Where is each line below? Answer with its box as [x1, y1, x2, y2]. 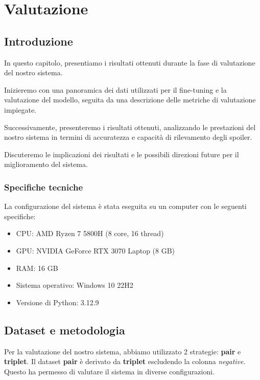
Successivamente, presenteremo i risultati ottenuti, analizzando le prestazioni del [4, 121, 256, 132]
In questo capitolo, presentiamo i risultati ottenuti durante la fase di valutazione [4, 57, 255, 68]
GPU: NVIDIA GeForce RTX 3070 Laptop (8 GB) [16, 245, 175, 256]
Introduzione [4, 33, 73, 49]
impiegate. [4, 104, 36, 115]
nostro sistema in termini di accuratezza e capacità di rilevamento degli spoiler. [4, 132, 252, 142]
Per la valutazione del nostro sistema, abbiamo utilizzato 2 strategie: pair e [4, 346, 241, 356]
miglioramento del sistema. [4, 159, 88, 170]
